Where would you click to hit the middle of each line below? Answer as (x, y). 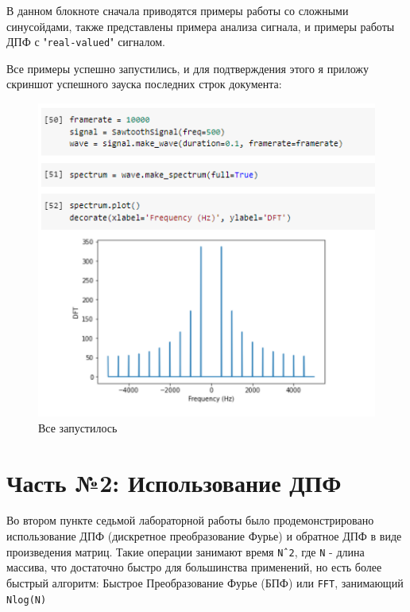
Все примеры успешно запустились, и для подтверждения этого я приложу (188, 68)
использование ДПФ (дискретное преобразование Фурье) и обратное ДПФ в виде (204, 536)
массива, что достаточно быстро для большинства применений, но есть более (194, 567)
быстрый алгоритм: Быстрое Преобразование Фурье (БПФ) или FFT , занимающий (205, 582)
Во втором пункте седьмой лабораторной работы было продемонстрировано (190, 520)
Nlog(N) (27, 600)
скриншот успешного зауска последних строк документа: (144, 84)
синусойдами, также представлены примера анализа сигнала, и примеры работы (201, 26)
